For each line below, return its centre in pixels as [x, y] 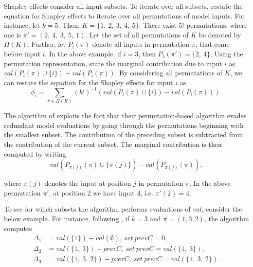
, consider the [222, 209]
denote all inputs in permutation [141, 44]
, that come [212, 44]
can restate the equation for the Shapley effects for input [89, 82]
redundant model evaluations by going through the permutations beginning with [124, 125]
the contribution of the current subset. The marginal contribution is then [113, 144]
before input [22, 53]
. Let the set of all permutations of [137, 34]
